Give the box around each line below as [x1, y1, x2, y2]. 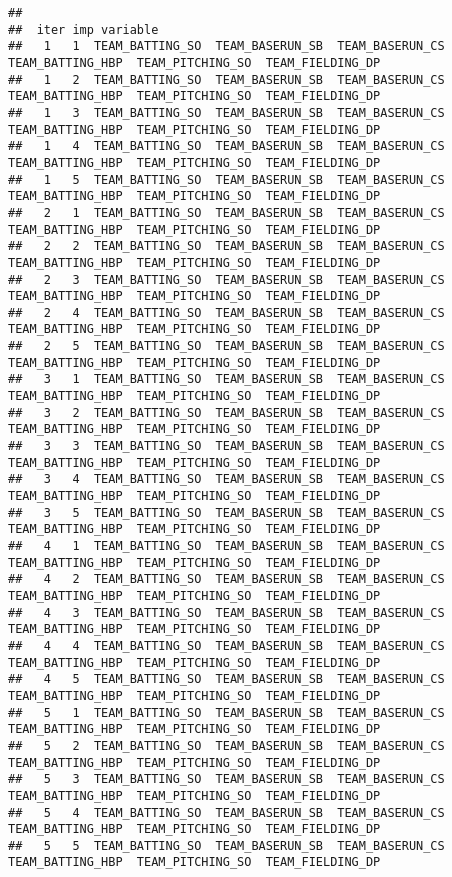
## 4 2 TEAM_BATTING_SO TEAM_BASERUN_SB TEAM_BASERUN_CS [8, 572, 445, 587]
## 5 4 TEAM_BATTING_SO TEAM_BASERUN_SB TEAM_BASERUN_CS [8, 805, 445, 820]
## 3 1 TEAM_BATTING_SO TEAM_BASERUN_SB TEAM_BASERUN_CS [8, 372, 445, 387]
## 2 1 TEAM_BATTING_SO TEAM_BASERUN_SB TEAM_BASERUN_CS [8, 205, 445, 220]
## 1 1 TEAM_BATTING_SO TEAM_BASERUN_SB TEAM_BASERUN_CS [8, 39, 445, 54]
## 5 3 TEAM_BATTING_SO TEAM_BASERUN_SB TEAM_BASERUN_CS [8, 772, 445, 787]
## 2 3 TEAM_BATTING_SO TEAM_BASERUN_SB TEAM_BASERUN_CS [8, 272, 445, 287]
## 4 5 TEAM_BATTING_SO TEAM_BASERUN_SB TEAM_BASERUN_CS [8, 672, 445, 687]
